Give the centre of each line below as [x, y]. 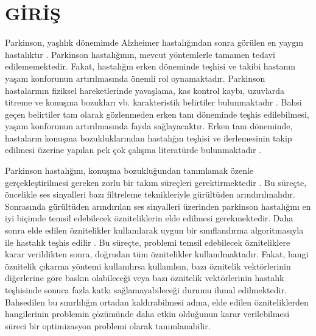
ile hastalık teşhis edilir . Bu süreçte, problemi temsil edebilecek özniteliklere [148, 242]
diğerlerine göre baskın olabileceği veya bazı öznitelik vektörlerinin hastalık [145, 278]
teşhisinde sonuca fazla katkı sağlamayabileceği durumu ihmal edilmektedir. [146, 290]
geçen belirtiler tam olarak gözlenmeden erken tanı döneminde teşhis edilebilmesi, [157, 114]
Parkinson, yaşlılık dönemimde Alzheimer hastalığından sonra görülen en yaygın [154, 42]
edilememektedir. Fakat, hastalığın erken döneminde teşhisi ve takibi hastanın [150, 66]
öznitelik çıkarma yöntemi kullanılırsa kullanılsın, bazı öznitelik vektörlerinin [148, 266]
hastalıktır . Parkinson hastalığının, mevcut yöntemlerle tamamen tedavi [140, 54]
